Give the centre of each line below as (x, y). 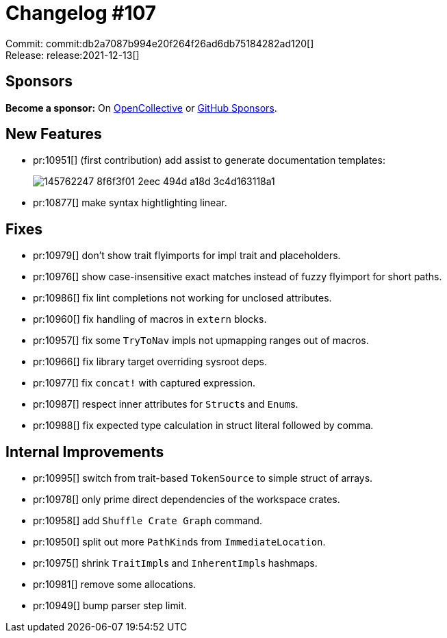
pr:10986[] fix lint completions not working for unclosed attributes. (182, 298)
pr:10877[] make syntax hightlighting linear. (130, 203)
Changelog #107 (81, 13)
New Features (54, 134)
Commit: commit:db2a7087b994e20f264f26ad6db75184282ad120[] (160, 43)
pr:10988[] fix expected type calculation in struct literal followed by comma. (203, 426)
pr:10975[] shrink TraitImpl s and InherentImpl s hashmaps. (175, 563)
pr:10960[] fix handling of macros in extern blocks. (150, 319)
